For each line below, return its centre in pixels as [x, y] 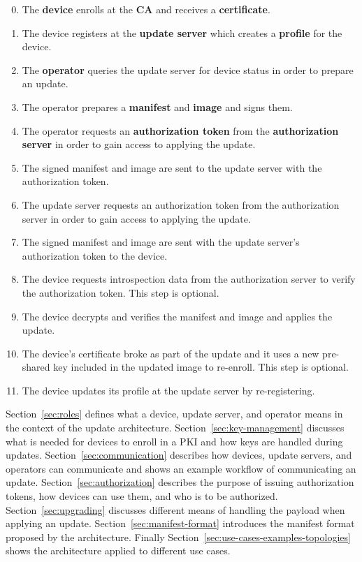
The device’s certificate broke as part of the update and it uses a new [171, 353]
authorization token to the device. [95, 255]
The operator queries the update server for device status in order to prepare [188, 69]
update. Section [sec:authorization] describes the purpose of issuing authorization [180, 482]
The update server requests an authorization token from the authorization [181, 204]
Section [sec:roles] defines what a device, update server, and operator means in [174, 414]
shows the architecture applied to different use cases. [118, 550]
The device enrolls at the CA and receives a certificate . [146, 9]
